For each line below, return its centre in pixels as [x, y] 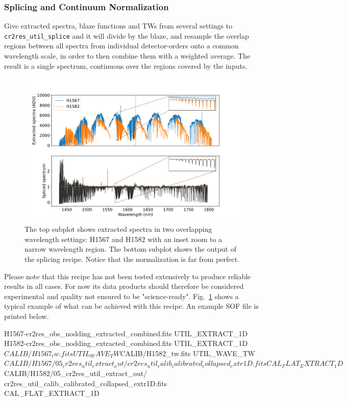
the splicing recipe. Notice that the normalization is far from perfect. [132, 259]
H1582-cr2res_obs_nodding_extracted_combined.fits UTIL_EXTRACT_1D [126, 343]
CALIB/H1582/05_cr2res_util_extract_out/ [76, 373]
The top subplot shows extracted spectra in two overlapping [118, 229]
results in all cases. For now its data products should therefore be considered [124, 286]
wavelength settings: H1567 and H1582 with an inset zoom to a [123, 239]
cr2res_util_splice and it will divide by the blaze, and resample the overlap [127, 35]
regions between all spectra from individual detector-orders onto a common [121, 46]
